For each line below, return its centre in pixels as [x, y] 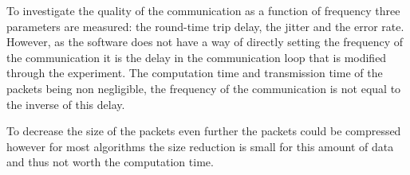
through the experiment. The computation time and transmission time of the [195, 73]
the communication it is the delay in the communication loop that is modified [197, 57]
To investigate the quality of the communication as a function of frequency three [203, 10]
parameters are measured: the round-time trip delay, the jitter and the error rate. [205, 26]
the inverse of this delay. [66, 104]
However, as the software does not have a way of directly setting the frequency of [205, 42]
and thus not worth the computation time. [110, 162]
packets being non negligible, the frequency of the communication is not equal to [204, 88]
